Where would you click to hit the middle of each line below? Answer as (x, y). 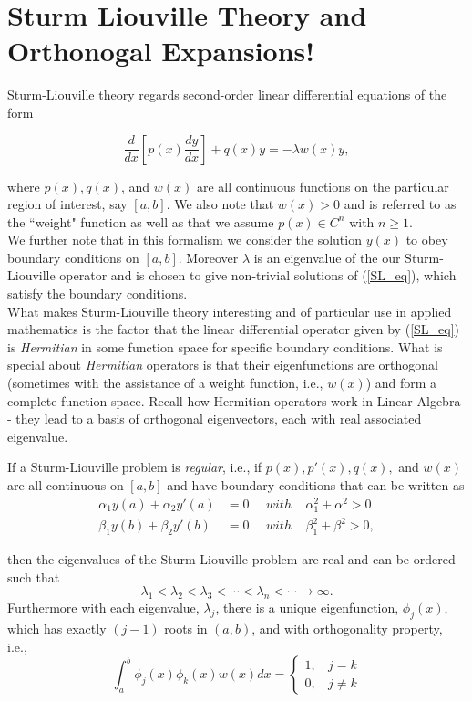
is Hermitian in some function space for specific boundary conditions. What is (225, 346)
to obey (427, 240)
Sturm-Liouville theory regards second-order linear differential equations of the (227, 94)
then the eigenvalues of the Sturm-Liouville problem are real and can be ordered (231, 559)
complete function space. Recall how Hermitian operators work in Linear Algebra (234, 400)
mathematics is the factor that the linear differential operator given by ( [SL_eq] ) (234, 329)
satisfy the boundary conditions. (97, 293)
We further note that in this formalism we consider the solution (185, 240)
